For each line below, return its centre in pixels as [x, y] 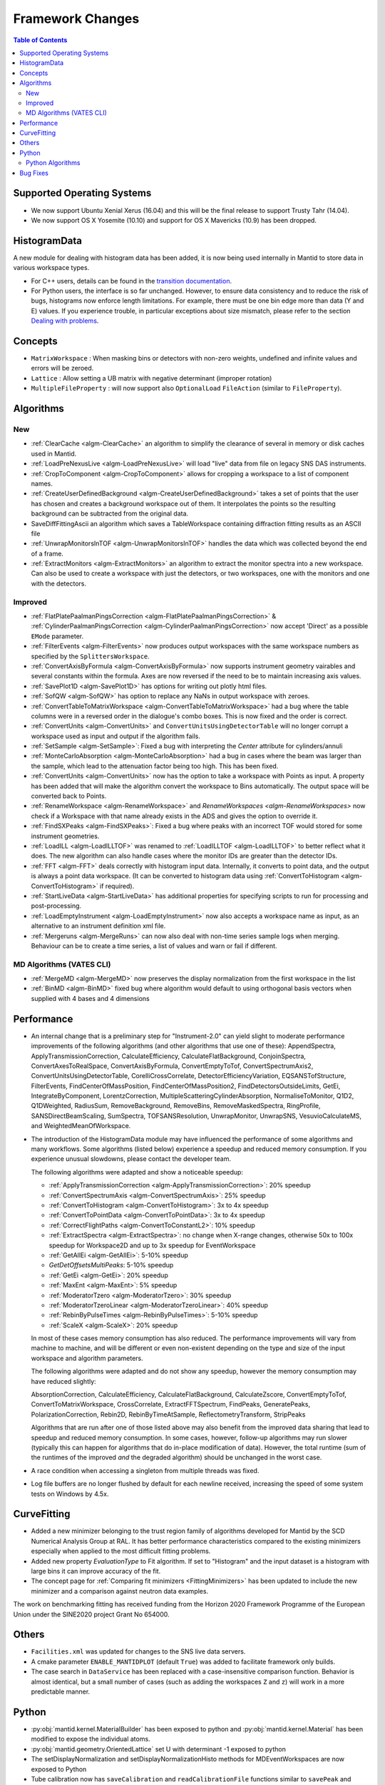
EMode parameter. [57, 636]
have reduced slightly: [63, 1381]
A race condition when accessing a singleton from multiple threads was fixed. [145, 1470]
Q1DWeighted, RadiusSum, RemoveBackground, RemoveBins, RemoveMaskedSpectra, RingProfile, [176, 1106]
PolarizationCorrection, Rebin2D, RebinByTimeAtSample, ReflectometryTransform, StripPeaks [168, 1414]
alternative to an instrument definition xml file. [98, 926]
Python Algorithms [53, 163]
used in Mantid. [54, 453]
